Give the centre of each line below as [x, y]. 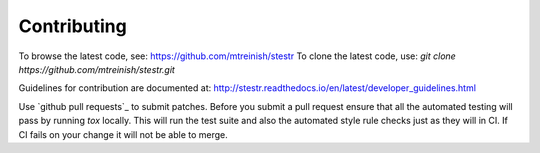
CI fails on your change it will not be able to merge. [123, 134]
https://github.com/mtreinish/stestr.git [96, 69]
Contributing [72, 26]
